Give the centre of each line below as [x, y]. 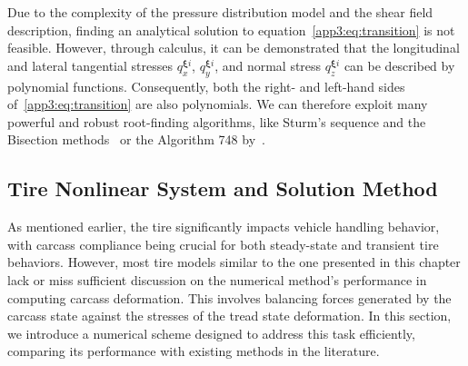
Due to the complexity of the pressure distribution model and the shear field [220, 12]
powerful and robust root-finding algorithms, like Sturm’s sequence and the [217, 121]
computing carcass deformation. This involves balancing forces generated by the [229, 297]
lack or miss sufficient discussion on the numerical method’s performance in [217, 279]
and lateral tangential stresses [90, 65]
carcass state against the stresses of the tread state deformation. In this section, [229, 316]
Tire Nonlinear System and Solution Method [223, 188]
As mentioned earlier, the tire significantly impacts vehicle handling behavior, [224, 227]
